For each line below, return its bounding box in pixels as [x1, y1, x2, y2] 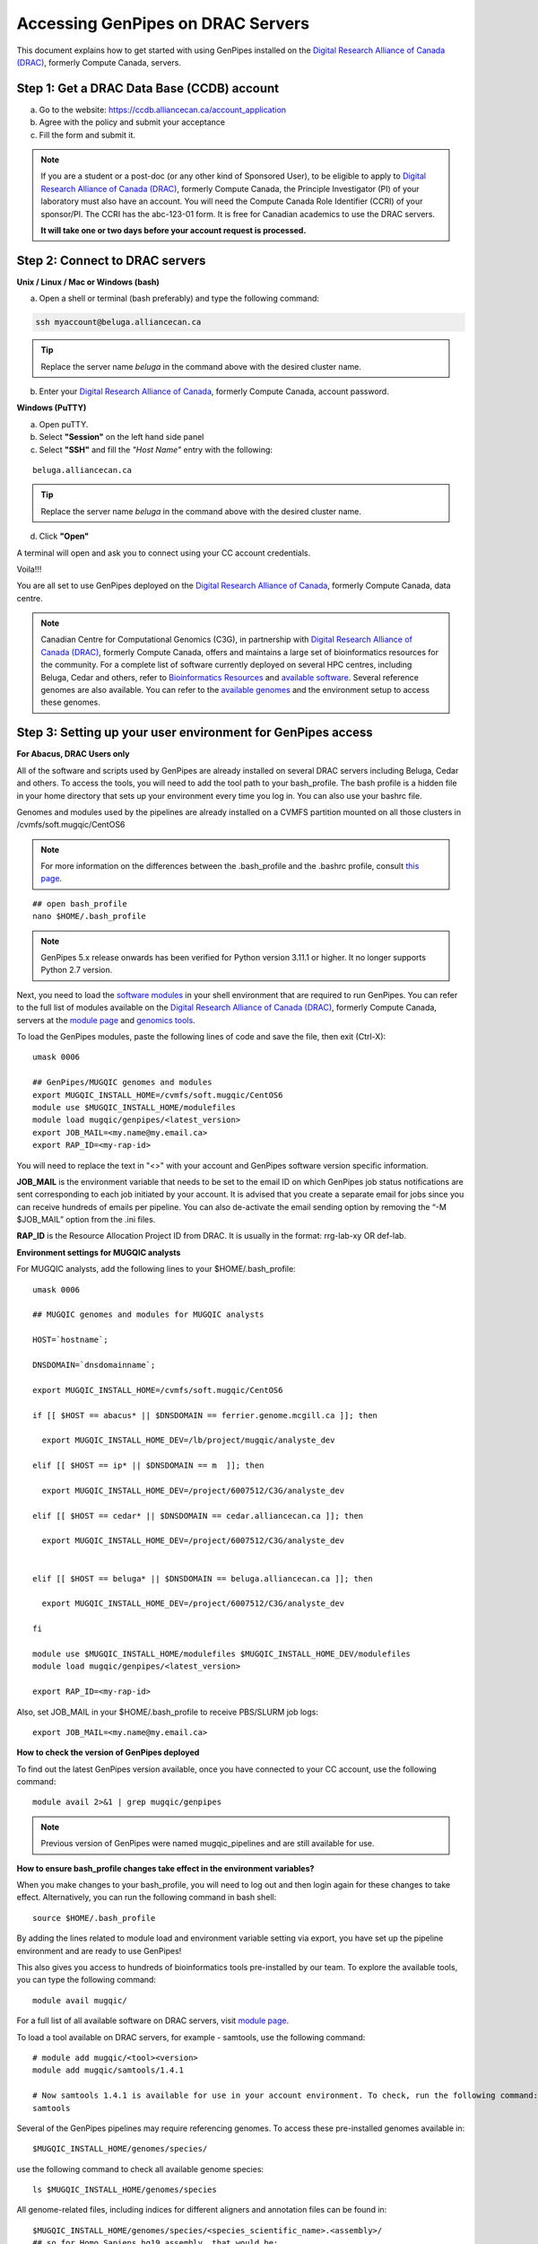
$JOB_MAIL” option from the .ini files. [16, 1214, 156, 1225]
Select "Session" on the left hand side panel [39, 432, 204, 443]
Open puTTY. [39, 418, 89, 430]
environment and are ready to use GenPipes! [16, 1945, 182, 1956]
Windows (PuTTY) [16, 402, 87, 413]
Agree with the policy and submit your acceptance [39, 117, 226, 127]
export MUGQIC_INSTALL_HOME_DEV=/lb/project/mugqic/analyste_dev [41, 1435, 335, 1445]
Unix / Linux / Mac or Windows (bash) [16, 276, 161, 287]
